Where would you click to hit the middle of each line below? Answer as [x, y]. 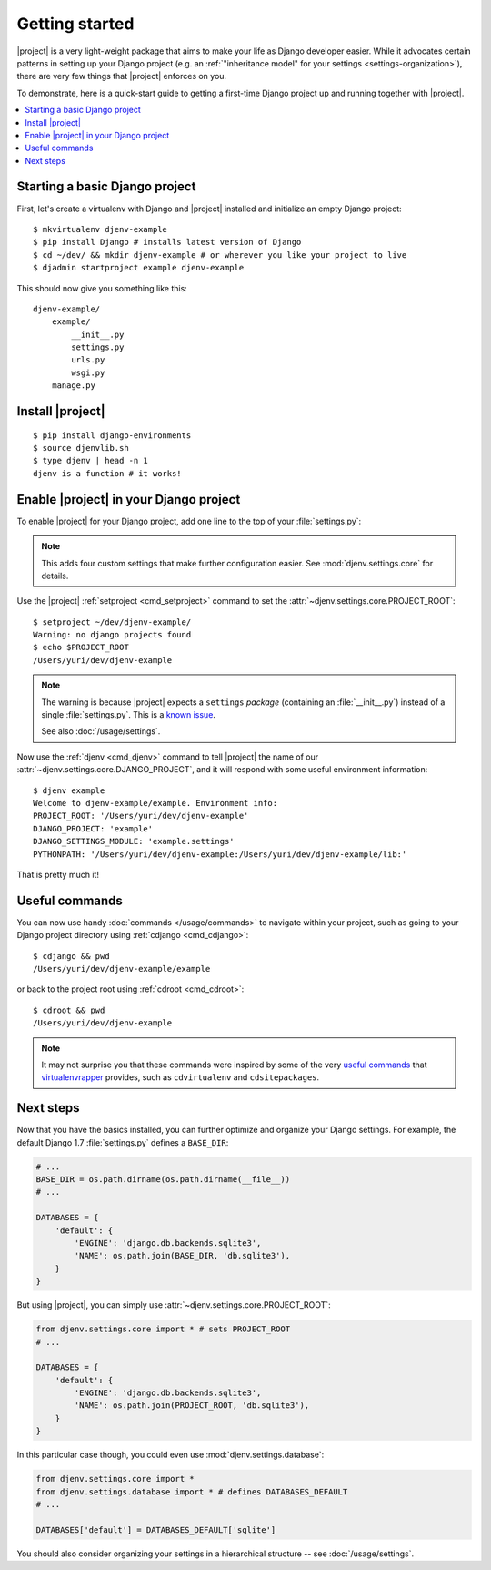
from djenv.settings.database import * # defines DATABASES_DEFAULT [192, 1492]
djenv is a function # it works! [107, 473]
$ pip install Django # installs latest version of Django [167, 242]
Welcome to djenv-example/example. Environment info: [155, 803]
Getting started [75, 24]
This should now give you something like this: [102, 288]
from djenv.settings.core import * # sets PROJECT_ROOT [163, 1329]
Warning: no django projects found [112, 635]
